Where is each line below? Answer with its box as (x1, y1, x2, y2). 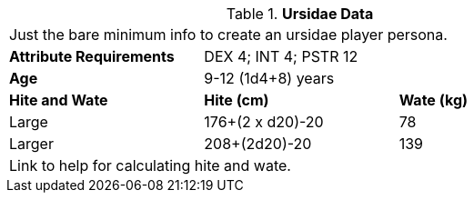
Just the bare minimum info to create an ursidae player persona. (9, 25, 448, 44)
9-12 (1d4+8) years (204, 69, 335, 87)
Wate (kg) (398, 91, 469, 109)
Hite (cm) (204, 91, 269, 109)
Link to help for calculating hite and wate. (9, 156, 291, 175)
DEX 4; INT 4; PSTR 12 (204, 47, 358, 65)
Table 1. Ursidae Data (226, 5, 374, 23)
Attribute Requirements (9, 47, 175, 65)
